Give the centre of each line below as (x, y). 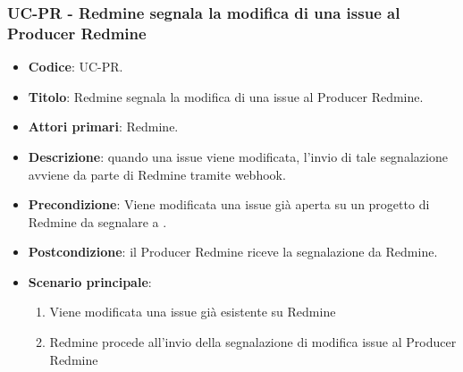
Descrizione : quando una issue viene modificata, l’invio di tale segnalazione (238, 156)
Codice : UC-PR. (76, 67)
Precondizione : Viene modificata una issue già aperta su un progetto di (229, 204)
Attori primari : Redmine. (103, 127)
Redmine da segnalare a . (97, 221)
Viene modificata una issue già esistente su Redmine (193, 312)
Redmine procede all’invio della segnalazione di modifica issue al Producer (253, 342)
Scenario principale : (90, 281)
